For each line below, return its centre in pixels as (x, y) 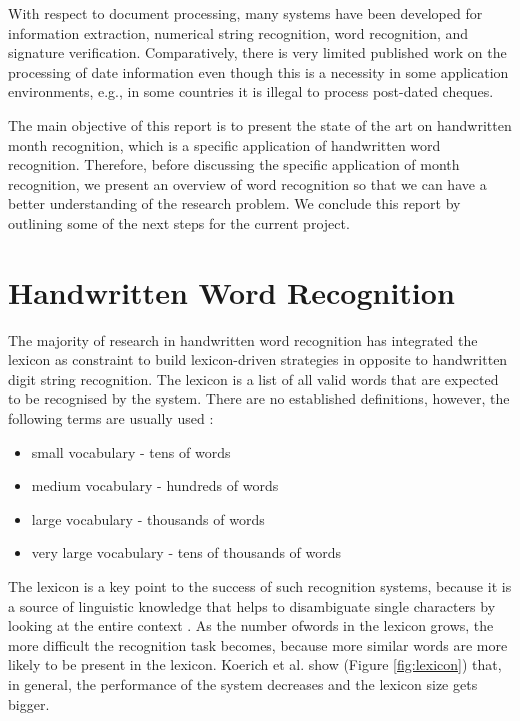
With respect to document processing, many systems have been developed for (245, 13)
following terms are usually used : (111, 418)
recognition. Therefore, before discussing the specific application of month (234, 164)
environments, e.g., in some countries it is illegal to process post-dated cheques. (251, 91)
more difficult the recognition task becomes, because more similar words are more (258, 644)
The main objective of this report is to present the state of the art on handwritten (260, 124)
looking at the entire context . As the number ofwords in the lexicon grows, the (251, 625)
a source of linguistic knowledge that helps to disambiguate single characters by (252, 605)
